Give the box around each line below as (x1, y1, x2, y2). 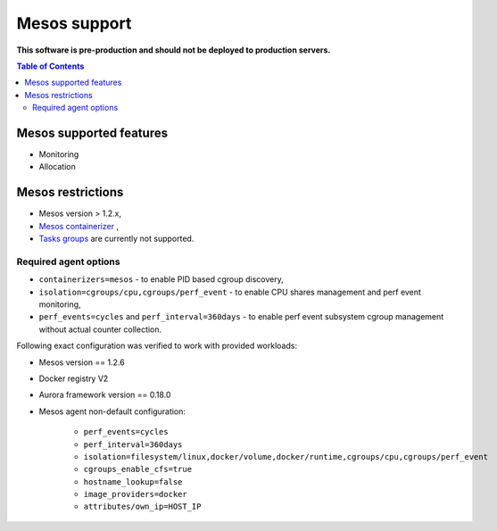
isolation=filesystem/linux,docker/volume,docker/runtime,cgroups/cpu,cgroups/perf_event (83, 452, 488, 461)
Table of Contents (16, 61, 85, 71)
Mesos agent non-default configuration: (38, 406, 186, 417)
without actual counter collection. (38, 324, 162, 335)
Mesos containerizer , (38, 220, 120, 231)
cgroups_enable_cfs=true (83, 464, 192, 475)
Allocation (38, 162, 76, 172)
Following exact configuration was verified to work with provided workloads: (16, 340, 298, 352)
